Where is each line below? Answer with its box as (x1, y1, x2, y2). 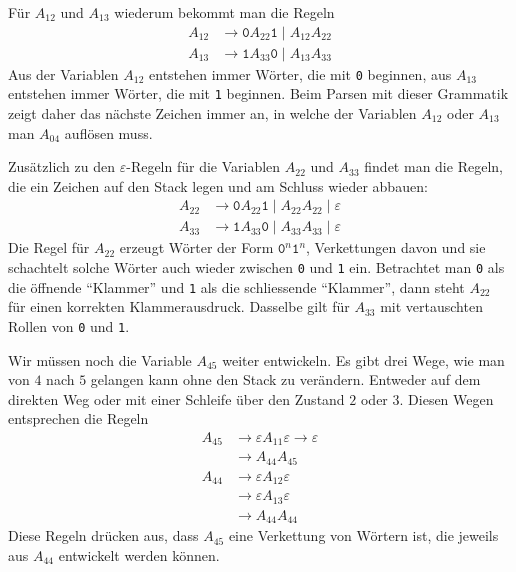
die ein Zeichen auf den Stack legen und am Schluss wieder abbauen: (8, 175, 428, 196)
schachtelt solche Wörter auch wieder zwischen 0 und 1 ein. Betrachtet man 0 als (8, 257, 505, 277)
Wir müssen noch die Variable (8, 349, 192, 370)
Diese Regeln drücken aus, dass (8, 525, 199, 546)
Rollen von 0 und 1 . (8, 315, 130, 336)
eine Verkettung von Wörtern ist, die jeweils (228, 525, 499, 546)
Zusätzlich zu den (8, 156, 116, 177)
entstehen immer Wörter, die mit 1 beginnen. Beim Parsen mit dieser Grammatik (8, 83, 509, 104)
